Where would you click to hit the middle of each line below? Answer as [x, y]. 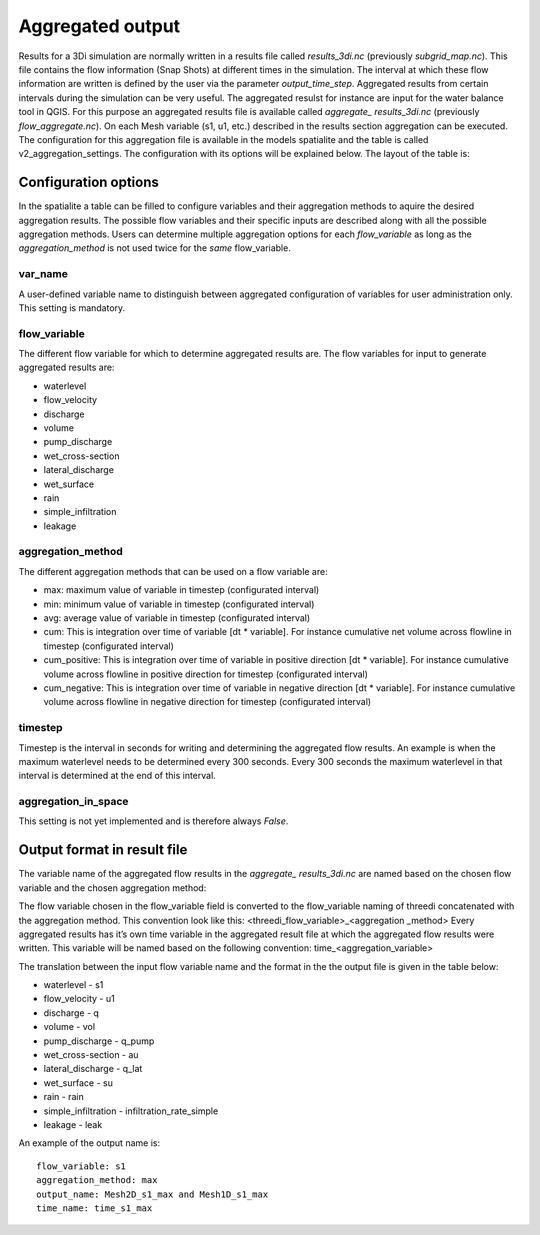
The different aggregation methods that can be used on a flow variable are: [173, 571]
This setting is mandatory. [72, 307]
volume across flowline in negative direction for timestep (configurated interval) [207, 702]
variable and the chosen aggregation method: [112, 887]
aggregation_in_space [73, 802]
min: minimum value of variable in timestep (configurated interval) [179, 604]
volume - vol [69, 1027]
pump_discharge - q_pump [99, 1041]
